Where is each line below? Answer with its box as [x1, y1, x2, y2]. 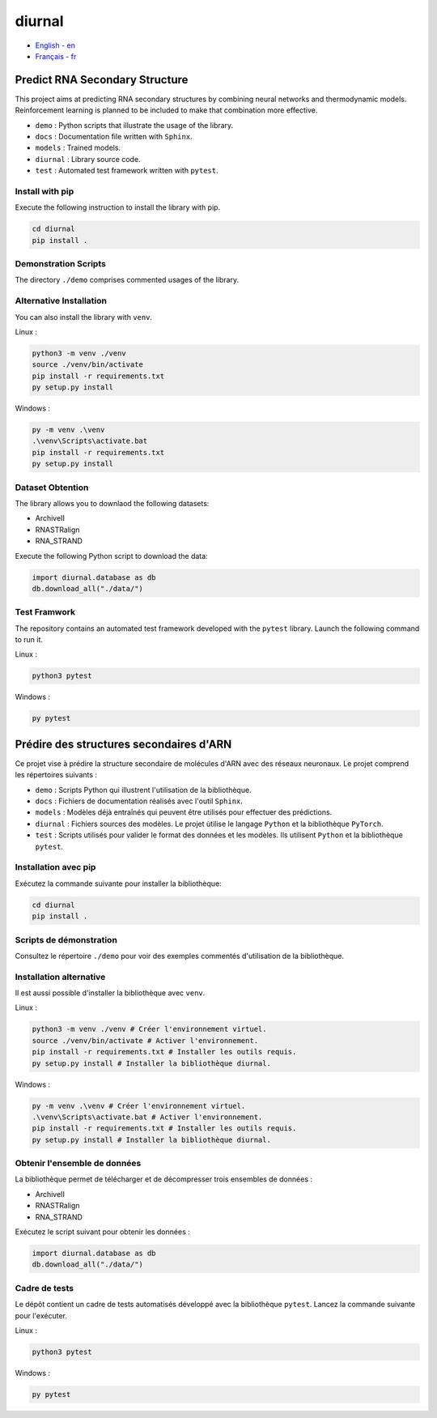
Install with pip [15, 185, 74, 197]
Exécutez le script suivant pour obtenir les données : [15, 1227, 190, 1237]
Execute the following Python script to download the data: [15, 551, 208, 560]
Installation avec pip [15, 862, 96, 873]
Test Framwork [15, 607, 76, 618]
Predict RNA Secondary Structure [15, 73, 189, 87]
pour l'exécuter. [15, 1310, 68, 1320]
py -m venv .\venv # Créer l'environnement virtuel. [32, 1101, 246, 1110]
